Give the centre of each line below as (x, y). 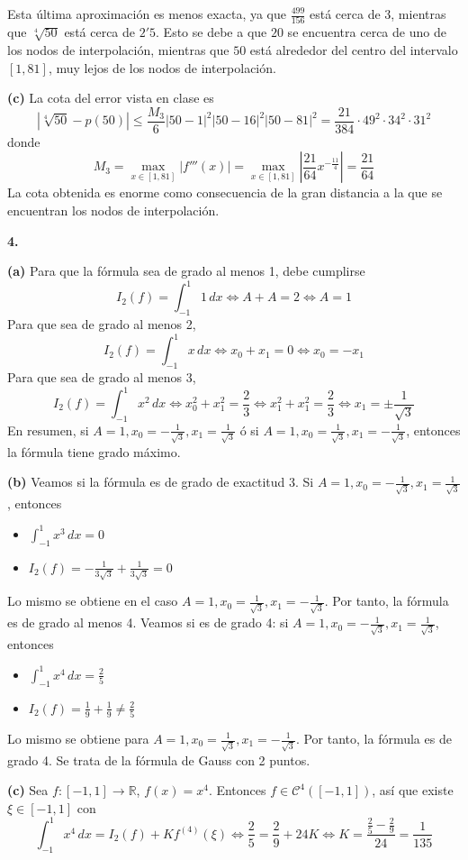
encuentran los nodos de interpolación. (113, 210)
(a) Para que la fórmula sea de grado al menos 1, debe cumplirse (186, 271)
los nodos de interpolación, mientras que (118, 49)
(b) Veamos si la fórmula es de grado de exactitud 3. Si (161, 482)
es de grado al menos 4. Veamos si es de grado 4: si (148, 622)
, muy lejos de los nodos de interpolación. (162, 67)
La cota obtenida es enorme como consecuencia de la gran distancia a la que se (225, 192)
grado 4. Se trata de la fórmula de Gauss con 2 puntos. (159, 759)
